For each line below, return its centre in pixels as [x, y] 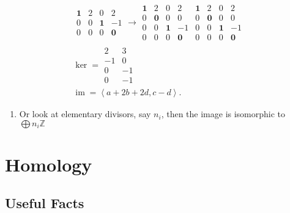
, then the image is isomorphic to [223, 114]
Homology [49, 164]
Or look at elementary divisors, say [85, 114]
